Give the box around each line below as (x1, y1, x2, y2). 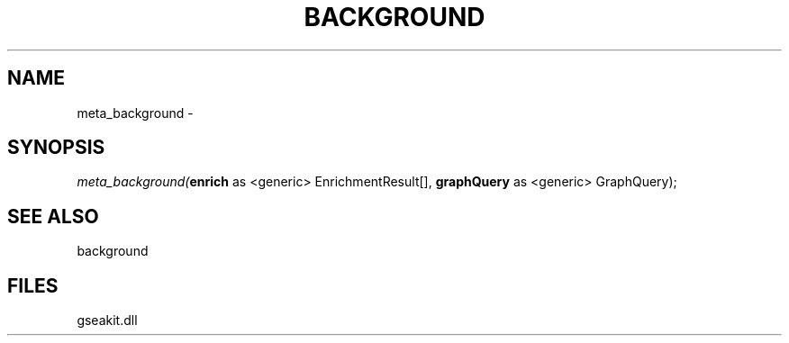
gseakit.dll (77, 312, 138, 329)
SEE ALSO (7, 204, 99, 228)
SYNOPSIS (7, 136, 105, 159)
